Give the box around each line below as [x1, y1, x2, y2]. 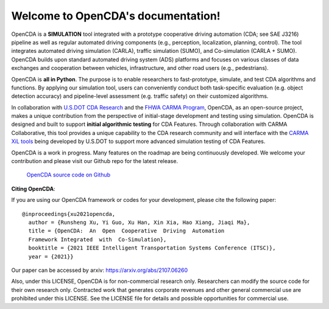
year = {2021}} [28, 253, 74, 260]
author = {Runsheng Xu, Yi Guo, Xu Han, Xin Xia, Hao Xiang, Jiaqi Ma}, [28, 219, 250, 226]
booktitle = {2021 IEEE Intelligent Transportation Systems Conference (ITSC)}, [28, 245, 276, 252]
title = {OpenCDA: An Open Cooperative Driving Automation [28, 227, 225, 234]
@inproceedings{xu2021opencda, [22, 210, 116, 217]
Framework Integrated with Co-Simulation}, [28, 236, 167, 243]
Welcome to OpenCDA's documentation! [11, 9, 221, 23]
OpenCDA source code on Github [26, 171, 111, 179]
